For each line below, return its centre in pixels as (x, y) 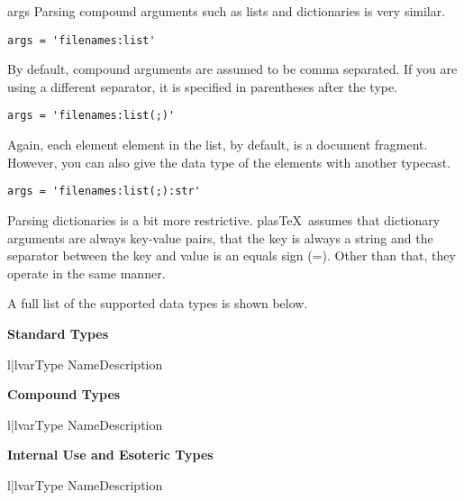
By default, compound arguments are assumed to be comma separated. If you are (232, 69)
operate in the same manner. (86, 273)
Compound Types (64, 394)
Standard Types (58, 333)
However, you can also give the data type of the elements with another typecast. (229, 162)
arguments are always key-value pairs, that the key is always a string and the (220, 237)
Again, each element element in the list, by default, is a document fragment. (218, 145)
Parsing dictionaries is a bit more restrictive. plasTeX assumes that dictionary (224, 219)
